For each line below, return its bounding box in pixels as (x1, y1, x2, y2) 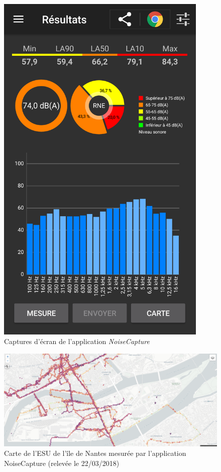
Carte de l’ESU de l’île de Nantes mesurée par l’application (4, 448, 186, 458)
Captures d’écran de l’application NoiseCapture (4, 336, 150, 347)
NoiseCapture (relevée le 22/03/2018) (4, 457, 120, 468)
